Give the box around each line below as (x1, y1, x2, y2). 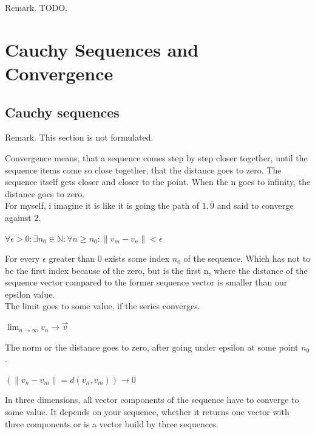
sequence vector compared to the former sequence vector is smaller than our (5, 276, 288, 289)
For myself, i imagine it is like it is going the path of (5, 199, 200, 212)
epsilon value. (5, 287, 55, 300)
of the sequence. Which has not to (183, 252, 311, 265)
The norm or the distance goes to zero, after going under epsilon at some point (5, 340, 299, 353)
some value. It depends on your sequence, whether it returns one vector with (5, 405, 290, 418)
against (5, 211, 32, 223)
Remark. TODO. (5, 1, 68, 13)
